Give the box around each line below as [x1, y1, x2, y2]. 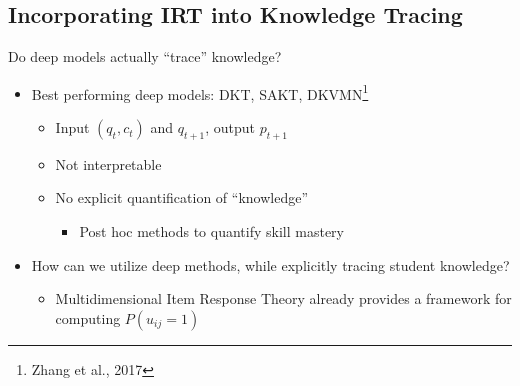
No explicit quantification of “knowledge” [55, 187, 308, 208]
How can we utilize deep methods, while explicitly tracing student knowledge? [31, 254, 510, 275]
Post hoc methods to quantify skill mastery [79, 221, 344, 242]
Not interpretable [55, 153, 162, 174]
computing [55, 307, 121, 328]
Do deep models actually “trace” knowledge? [8, 46, 282, 67]
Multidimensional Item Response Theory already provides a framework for [55, 288, 512, 309]
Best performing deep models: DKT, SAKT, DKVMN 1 [31, 80, 369, 104]
